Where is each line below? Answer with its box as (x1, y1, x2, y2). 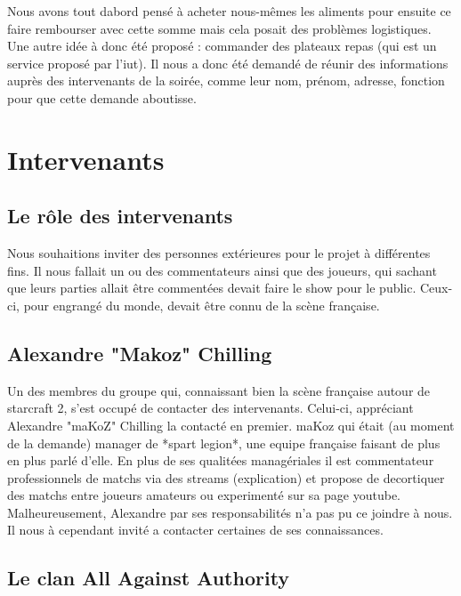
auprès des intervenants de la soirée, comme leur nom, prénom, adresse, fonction (7, 71, 445, 90)
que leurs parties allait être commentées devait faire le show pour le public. (7, 278, 417, 297)
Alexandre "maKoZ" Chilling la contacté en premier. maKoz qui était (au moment (7, 415, 455, 434)
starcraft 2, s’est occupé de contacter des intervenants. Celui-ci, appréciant (7, 399, 414, 417)
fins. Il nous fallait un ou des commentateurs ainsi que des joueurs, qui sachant (7, 261, 437, 279)
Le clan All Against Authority (7, 564, 290, 592)
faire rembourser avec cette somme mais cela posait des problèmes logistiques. (7, 19, 432, 37)
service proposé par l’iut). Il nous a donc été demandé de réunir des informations (7, 53, 449, 72)
